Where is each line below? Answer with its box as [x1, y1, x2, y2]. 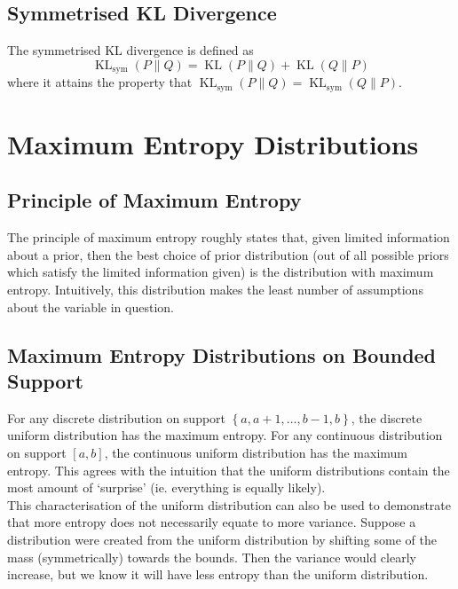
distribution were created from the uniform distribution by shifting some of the [7, 530, 437, 548]
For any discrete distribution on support [7, 408, 226, 427]
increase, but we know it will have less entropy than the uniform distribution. [7, 565, 429, 584]
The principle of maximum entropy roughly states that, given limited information [7, 228, 450, 247]
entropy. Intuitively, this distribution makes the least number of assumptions [7, 280, 423, 299]
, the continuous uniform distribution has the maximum [104, 444, 408, 462]
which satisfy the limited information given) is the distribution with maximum [7, 263, 434, 281]
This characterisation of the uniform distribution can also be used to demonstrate [7, 495, 452, 514]
